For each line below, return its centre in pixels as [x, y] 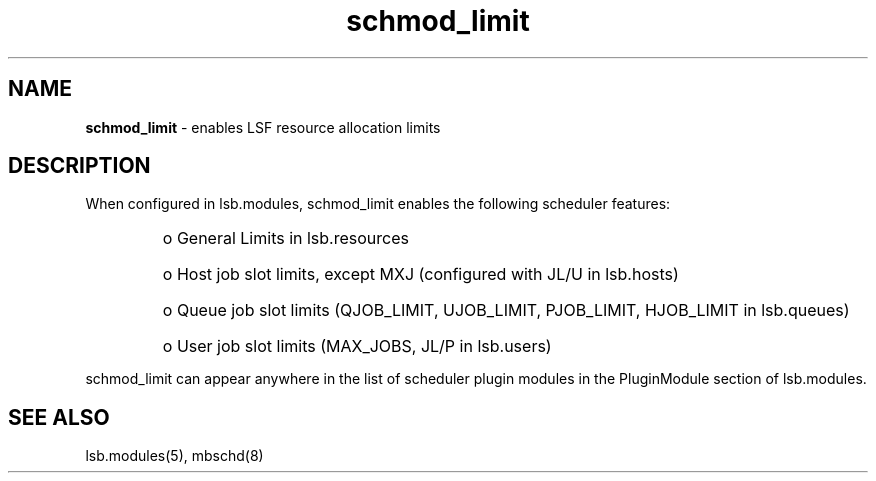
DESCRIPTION [79, 166]
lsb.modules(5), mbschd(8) [174, 456]
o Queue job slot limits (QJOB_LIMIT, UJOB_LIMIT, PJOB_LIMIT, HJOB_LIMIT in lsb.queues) [506, 310]
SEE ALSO [59, 417]
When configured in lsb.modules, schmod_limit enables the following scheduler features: [378, 204]
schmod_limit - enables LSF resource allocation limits [263, 127]
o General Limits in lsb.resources [285, 238]
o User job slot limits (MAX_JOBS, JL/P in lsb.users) [357, 346]
